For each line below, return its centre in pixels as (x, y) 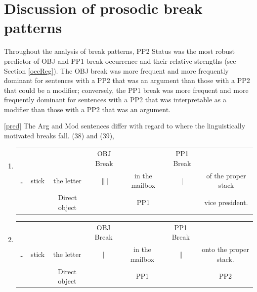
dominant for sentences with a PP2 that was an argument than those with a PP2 (127, 80)
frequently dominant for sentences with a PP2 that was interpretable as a (115, 100)
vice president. (226, 202)
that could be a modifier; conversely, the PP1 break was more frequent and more (126, 90)
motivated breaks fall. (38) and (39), (59, 136)
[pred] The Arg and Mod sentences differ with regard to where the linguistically (125, 126)
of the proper (226, 175)
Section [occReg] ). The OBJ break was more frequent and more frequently (116, 70)
